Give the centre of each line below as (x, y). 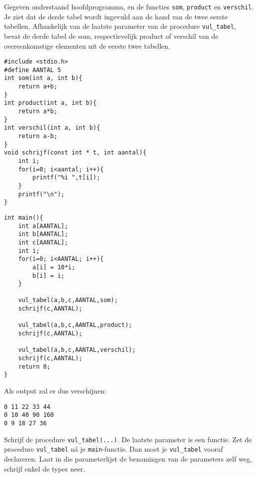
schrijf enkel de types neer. (44, 468)
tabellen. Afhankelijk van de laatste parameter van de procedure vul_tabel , (120, 26)
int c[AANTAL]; (43, 242)
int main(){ (24, 217)
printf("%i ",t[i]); (66, 178)
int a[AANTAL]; (43, 226)
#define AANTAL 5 (33, 70)
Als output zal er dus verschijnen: (55, 391)
